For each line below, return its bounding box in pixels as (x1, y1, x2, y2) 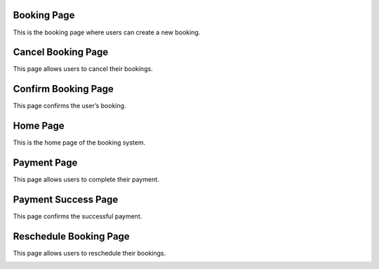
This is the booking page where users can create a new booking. (13, 28, 201, 37)
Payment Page (13, 157, 78, 169)
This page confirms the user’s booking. (13, 102, 126, 110)
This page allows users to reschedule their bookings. (13, 249, 166, 257)
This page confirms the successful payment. (13, 212, 142, 221)
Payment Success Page (13, 193, 119, 205)
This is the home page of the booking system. (13, 138, 146, 147)
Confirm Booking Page (13, 83, 114, 95)
